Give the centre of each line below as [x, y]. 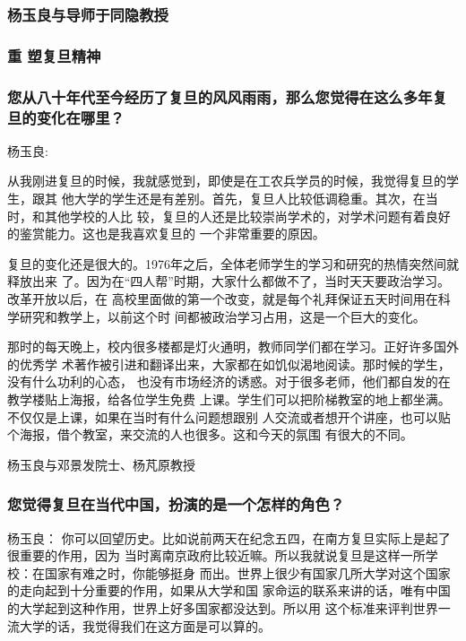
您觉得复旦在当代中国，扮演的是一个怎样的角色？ [176, 504]
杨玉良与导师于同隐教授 [88, 14]
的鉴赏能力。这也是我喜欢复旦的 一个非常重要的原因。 [166, 234]
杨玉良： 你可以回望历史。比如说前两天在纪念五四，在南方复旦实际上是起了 [229, 537]
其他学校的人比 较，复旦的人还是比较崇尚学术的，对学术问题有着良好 [247, 216]
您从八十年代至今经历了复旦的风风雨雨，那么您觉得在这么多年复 [227, 96]
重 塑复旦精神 [54, 55]
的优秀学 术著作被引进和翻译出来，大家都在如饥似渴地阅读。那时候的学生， [229, 364]
